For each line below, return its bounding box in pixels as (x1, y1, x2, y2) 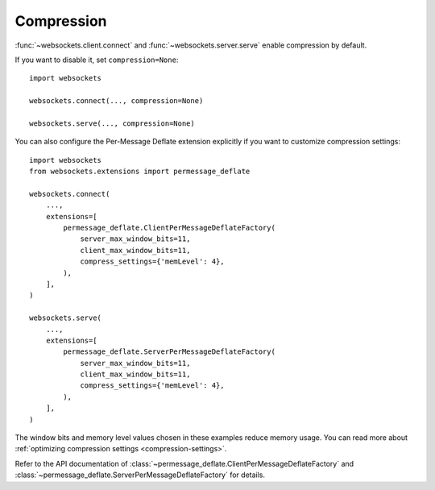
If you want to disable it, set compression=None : (14, 55, 179, 64)
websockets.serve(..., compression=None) (29, 118, 195, 128)
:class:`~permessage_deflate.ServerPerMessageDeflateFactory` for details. (14, 470, 266, 480)
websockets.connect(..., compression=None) (29, 97, 204, 106)
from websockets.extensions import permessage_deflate (29, 167, 251, 176)
